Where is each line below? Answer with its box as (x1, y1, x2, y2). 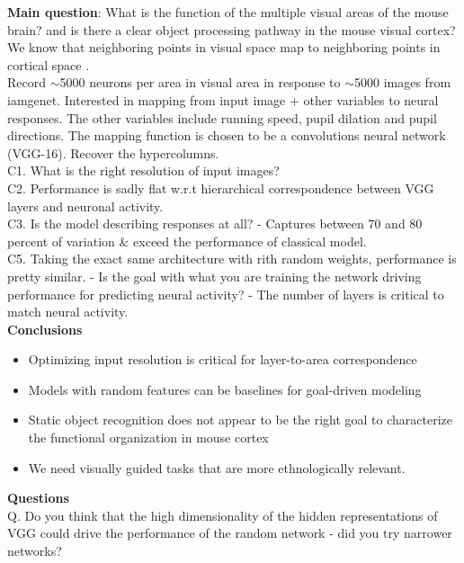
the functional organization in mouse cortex (28, 428, 269, 447)
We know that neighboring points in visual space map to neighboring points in (7, 38, 441, 57)
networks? (7, 541, 62, 560)
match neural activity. (7, 302, 129, 321)
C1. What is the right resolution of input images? (7, 161, 280, 180)
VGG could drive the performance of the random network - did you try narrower (7, 523, 452, 542)
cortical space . (7, 55, 90, 74)
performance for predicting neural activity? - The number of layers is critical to (7, 284, 444, 303)
